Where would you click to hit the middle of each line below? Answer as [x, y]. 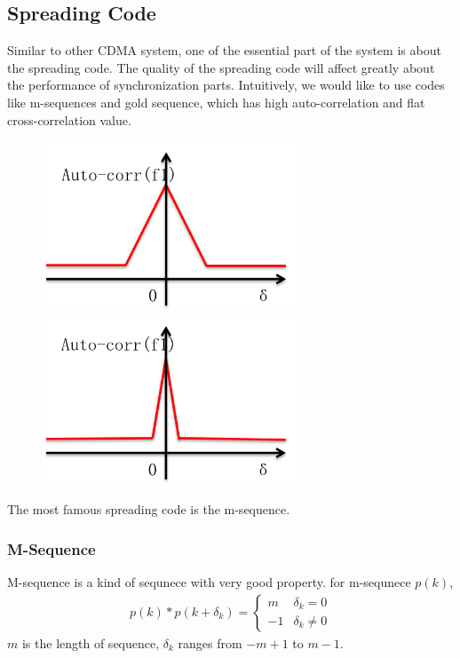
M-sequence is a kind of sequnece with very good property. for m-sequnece [209, 582]
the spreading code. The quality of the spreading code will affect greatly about [221, 67]
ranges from [210, 642]
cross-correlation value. [69, 119]
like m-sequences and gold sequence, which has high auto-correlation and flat [216, 102]
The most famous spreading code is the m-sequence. [149, 509]
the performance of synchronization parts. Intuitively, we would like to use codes [226, 85]
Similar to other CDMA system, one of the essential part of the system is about [224, 50]
